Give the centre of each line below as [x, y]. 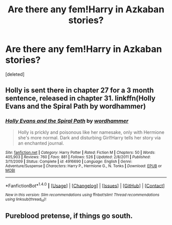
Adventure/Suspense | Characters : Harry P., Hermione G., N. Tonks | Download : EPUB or [84, 166]
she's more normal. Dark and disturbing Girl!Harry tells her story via [89, 137]
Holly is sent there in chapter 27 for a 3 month [80, 90]
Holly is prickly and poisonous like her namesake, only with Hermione [91, 132]
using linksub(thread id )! [26, 200]
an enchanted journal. [41, 143]
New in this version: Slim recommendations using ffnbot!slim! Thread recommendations [82, 195]
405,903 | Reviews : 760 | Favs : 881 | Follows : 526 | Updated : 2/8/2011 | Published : [78, 157]
